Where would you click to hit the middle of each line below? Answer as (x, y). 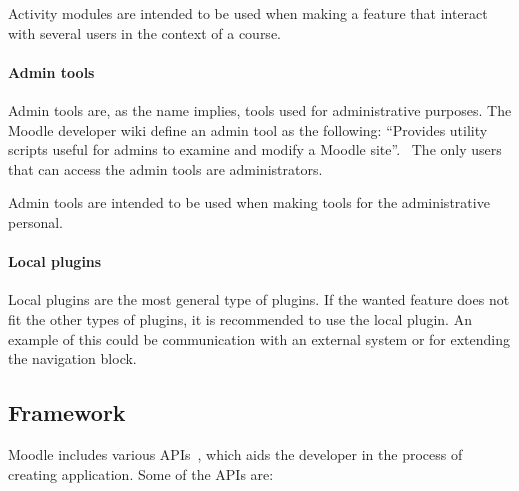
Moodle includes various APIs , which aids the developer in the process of (235, 453)
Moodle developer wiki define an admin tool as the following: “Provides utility (248, 129)
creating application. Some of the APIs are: (141, 473)
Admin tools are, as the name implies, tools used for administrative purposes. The (260, 109)
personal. (35, 221)
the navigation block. (72, 358)
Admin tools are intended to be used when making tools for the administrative (249, 202)
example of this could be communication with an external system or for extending (259, 338)
